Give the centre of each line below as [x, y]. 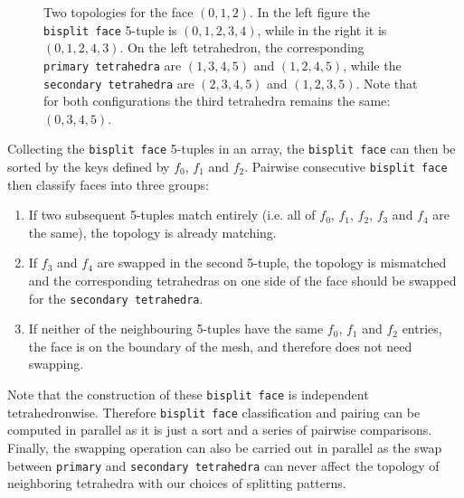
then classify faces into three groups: [108, 184]
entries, [422, 329]
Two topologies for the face [118, 12]
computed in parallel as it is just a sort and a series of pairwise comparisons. [220, 430]
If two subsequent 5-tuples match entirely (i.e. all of [172, 215]
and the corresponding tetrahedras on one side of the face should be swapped [242, 281]
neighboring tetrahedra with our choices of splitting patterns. [177, 483]
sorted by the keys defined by [89, 166]
